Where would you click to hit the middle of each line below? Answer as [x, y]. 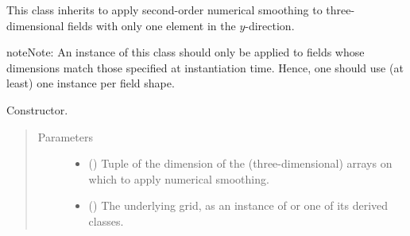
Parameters [65, 136]
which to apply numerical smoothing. [179, 178]
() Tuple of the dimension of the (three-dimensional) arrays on [240, 163]
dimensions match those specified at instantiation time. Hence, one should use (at [205, 67]
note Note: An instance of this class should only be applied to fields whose [186, 52]
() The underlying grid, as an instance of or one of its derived [238, 205]
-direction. [270, 25]
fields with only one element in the [152, 25]
